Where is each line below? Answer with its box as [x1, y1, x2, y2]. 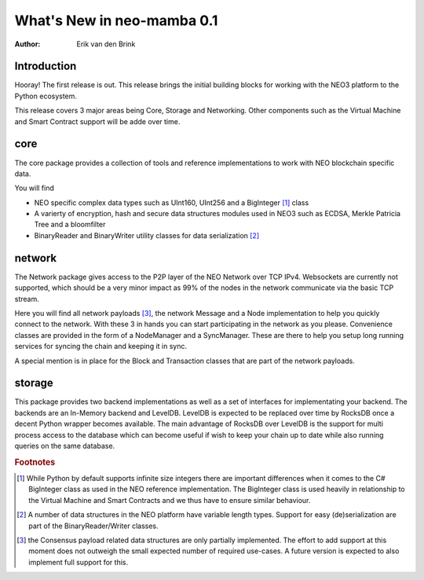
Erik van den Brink [76, 39, 136, 49]
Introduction [14, 60, 77, 73]
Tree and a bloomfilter [34, 220, 106, 229]
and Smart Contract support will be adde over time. [14, 116, 181, 126]
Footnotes [14, 457, 56, 468]
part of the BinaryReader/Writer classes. [28, 521, 159, 530]
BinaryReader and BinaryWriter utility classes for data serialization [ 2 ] [34, 230, 260, 240]
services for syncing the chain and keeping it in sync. [14, 342, 188, 351]
